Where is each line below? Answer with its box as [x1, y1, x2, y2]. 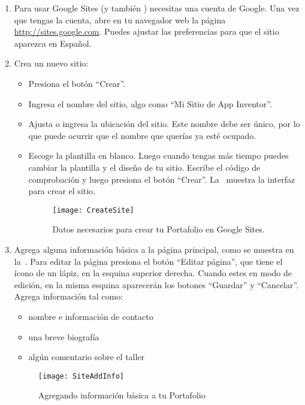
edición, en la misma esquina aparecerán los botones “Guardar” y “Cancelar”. [14, 278, 299, 291]
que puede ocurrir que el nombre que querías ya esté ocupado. [28, 129, 256, 141]
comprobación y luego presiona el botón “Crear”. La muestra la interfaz [28, 173, 295, 185]
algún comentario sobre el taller [28, 350, 145, 363]
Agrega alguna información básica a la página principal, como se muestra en [14, 243, 294, 255]
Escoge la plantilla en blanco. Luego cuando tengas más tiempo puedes [28, 149, 289, 162]
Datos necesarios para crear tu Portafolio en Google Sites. [52, 223, 265, 235]
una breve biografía [28, 330, 99, 343]
